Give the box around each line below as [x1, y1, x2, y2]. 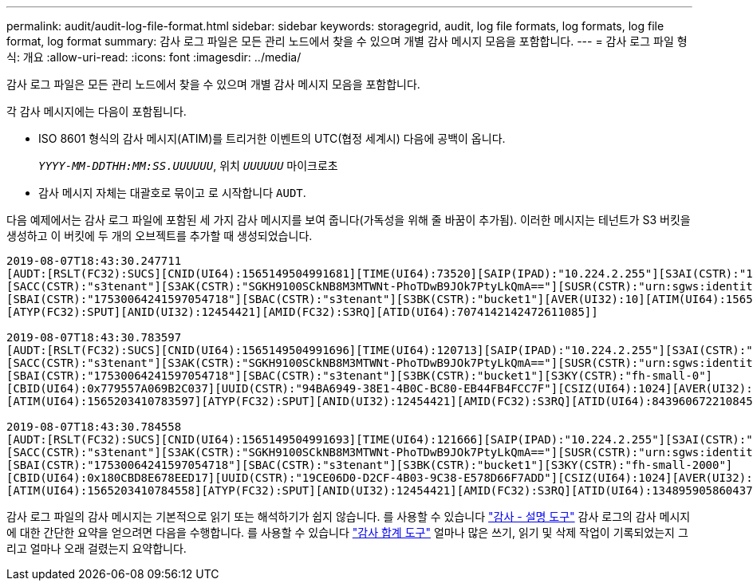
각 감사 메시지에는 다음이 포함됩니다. [6, 104, 187, 118]
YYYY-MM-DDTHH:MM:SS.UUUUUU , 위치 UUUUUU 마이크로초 [38, 159, 338, 172]
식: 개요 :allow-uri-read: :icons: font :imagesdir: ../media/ [6, 50, 302, 64]
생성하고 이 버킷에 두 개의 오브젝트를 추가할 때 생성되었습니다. [6, 229, 313, 242]
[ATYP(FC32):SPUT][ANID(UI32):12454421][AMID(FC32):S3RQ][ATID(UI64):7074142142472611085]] [6, 305, 598, 318]
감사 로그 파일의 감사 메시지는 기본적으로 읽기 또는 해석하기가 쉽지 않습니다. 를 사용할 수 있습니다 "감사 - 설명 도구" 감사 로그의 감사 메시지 [6, 510, 691, 523]
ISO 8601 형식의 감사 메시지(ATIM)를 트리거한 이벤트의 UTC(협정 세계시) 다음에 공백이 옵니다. [38, 132, 506, 145]
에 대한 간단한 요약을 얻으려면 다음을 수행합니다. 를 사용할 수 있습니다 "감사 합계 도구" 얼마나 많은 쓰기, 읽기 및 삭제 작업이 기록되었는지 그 [6, 526, 688, 539]
